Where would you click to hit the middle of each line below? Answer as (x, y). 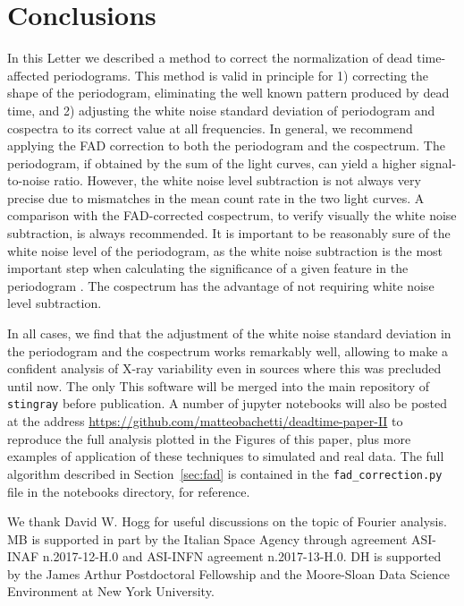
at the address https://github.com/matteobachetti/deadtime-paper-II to (205, 421)
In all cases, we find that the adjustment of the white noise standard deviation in (229, 333)
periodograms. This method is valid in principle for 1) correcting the (241, 75)
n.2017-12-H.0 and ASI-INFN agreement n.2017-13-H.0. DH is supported (242, 556)
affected (29, 75)
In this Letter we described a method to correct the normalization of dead (210, 58)
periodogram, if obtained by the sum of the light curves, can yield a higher (212, 162)
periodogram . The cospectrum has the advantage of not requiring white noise (221, 285)
